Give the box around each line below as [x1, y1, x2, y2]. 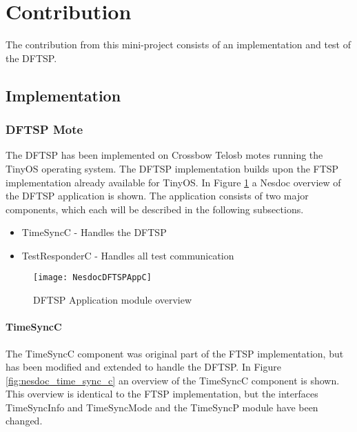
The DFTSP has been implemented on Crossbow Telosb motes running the [6, 148, 323, 162]
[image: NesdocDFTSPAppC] [33, 273, 152, 283]
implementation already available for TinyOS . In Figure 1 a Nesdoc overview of [6, 175, 341, 189]
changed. [6, 413, 43, 428]
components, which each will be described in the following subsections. [6, 202, 304, 216]
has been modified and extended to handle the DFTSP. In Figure [6, 360, 281, 374]
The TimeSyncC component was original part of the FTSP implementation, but [6, 346, 344, 360]
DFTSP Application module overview [33, 293, 192, 307]
